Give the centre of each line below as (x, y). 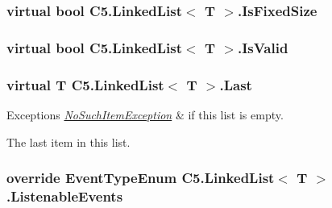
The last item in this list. (68, 141)
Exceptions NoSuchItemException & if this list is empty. (145, 114)
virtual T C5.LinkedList (85, 84)
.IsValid (263, 47)
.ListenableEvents (65, 196)
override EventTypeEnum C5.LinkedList (141, 178)
